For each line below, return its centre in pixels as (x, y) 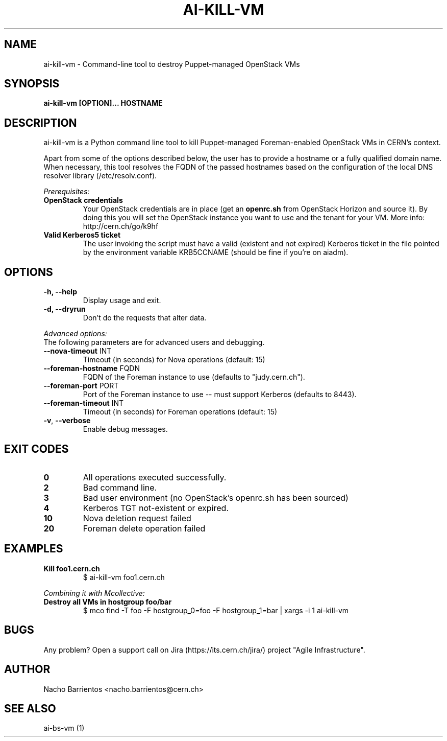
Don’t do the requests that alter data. (145, 318)
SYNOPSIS (32, 84)
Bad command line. (120, 487)
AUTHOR (27, 669)
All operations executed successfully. (155, 477)
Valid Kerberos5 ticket (82, 235)
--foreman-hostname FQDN (92, 368)
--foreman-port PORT (81, 386)
